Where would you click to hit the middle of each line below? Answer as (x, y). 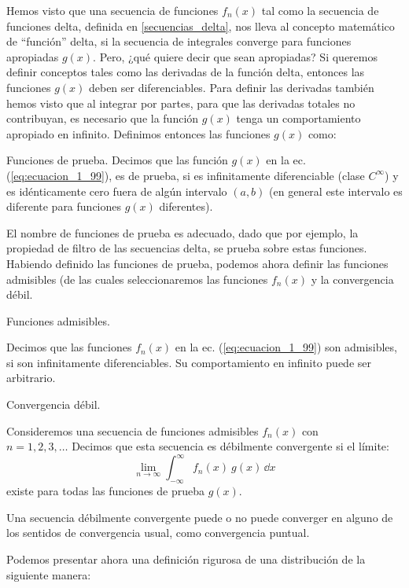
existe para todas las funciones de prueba (105, 491)
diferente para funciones (64, 206)
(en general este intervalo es (336, 191)
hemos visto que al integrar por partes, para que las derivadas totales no (181, 103)
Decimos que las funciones (69, 347)
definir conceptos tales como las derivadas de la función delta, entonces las (186, 72)
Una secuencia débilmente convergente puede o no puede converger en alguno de (200, 517)
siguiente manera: (49, 574)
